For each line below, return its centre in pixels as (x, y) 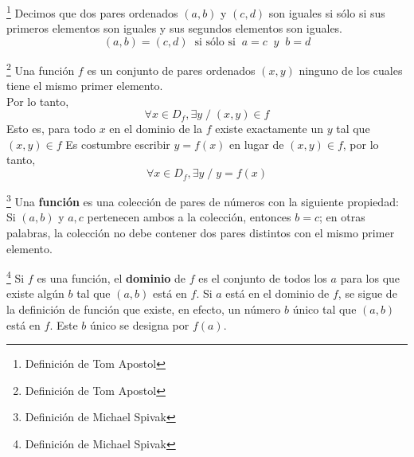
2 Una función (41, 68)
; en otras (342, 217)
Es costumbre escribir (118, 144)
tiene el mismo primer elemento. (85, 86)
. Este (64, 324)
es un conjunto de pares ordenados (171, 70)
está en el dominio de (277, 293)
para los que (370, 277)
